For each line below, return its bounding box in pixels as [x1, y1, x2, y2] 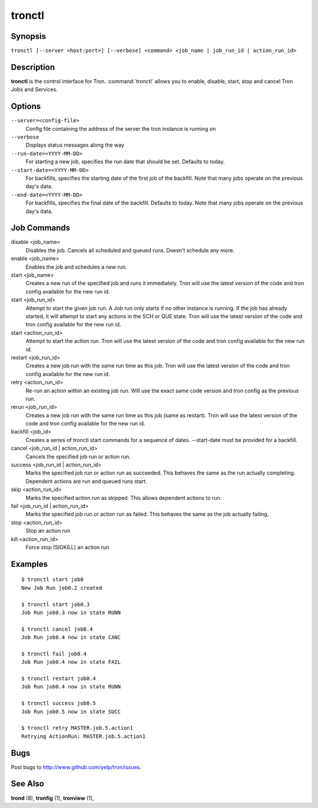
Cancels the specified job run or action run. [25, 453, 131, 460]
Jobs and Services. [11, 86, 58, 93]
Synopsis [11, 31, 47, 41]
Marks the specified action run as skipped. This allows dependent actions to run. [25, 494, 222, 501]
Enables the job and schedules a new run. [25, 263, 127, 271]
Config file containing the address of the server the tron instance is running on [25, 125, 216, 132]
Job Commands [11, 223, 71, 233]
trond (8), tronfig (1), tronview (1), [11, 794, 94, 802]
